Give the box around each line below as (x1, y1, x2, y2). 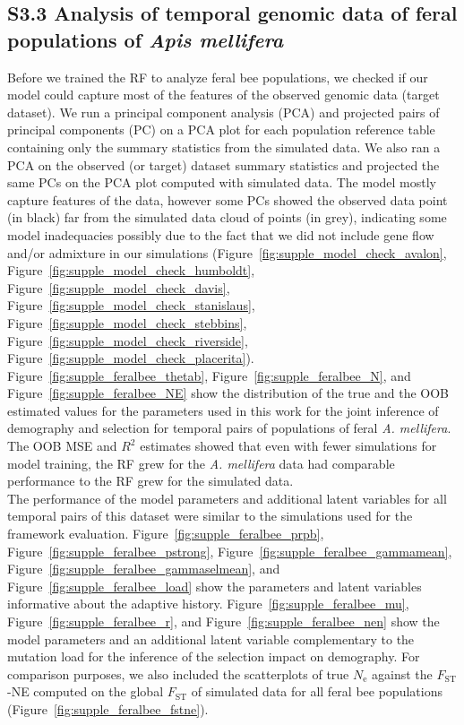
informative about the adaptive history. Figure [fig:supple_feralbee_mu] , (7, 594, 409, 613)
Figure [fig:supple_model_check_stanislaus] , (7, 296, 255, 315)
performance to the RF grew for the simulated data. (7, 471, 294, 490)
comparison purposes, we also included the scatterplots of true (7, 664, 349, 683)
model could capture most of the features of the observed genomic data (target (7, 85, 440, 104)
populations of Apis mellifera (7, 25, 284, 53)
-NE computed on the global (7, 682, 164, 701)
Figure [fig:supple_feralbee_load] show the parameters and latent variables (7, 576, 422, 595)
